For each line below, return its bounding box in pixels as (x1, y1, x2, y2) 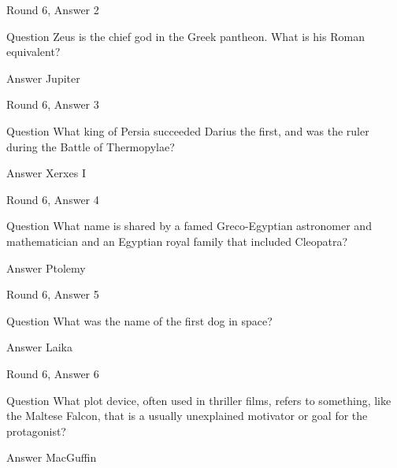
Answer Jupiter (6, 69, 80, 86)
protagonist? (6, 422, 66, 439)
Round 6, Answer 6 (6, 365, 99, 381)
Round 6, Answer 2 (6, 2, 99, 17)
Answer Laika (6, 339, 72, 355)
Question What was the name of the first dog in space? (6, 312, 273, 329)
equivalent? (6, 43, 61, 60)
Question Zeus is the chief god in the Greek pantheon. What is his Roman (6, 28, 365, 44)
